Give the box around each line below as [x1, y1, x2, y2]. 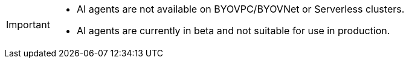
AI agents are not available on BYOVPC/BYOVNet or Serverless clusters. [76, 3, 405, 15]
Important [6, 19, 50, 31]
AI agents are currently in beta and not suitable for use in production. [76, 25, 390, 37]
